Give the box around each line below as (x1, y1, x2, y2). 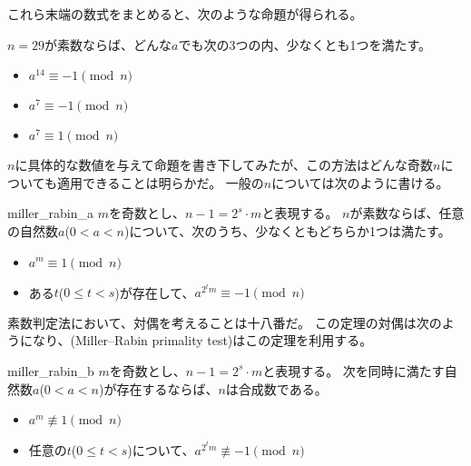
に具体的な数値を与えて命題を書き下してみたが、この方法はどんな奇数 (15, 155, 434, 174)
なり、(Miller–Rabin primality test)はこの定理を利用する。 (32, 331, 373, 350)
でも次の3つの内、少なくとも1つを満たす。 (178, 35, 432, 54)
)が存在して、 (114, 283, 195, 302)
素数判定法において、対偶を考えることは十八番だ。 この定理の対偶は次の (7, 312, 442, 332)
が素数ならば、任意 (349, 203, 465, 223)
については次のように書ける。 (271, 173, 449, 192)
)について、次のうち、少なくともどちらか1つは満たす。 (123, 221, 451, 240)
